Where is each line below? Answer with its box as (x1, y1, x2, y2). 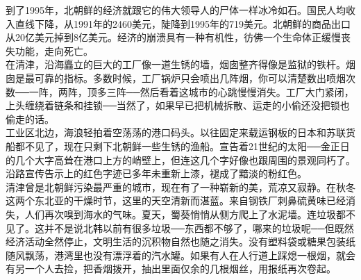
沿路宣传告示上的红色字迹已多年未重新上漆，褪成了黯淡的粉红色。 (6, 166, 307, 181)
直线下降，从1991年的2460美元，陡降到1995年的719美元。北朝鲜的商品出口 (15, 16, 351, 31)
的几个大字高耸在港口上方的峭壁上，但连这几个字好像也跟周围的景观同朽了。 (6, 152, 355, 167)
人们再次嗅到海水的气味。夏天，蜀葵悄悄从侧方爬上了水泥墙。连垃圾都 (24, 206, 346, 221)
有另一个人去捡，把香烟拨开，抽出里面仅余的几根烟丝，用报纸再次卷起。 (6, 261, 336, 276)
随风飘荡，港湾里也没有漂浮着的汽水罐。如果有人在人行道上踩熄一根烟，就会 (6, 247, 355, 262)
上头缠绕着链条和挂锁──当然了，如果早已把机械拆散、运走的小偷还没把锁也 (6, 98, 350, 113)
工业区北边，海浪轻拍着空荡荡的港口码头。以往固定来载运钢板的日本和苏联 (6, 125, 346, 140)
